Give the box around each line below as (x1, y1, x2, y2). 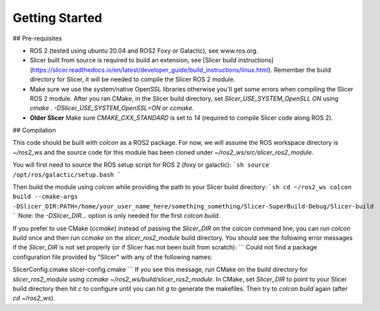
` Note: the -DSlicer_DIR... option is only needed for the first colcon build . (12, 212, 220, 220)
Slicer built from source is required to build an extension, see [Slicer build (29, 56, 237, 64)
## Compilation (12, 126, 56, 135)
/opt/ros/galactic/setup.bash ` (12, 171, 121, 178)
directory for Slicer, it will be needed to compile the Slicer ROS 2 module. (29, 75, 236, 83)
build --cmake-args (12, 193, 78, 201)
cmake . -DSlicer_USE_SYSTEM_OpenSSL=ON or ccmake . (29, 104, 194, 112)
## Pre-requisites (12, 34, 62, 42)
